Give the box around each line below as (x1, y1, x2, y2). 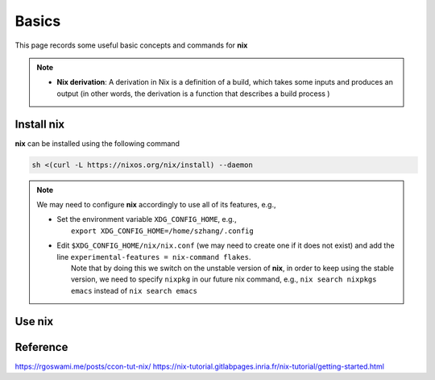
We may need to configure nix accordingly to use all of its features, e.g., (36, 199, 276, 209)
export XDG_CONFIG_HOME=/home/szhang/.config (71, 226, 254, 236)
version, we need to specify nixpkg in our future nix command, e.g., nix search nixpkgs (71, 274, 377, 284)
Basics (14, 12, 61, 30)
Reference (14, 340, 68, 354)
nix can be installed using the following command (14, 138, 180, 148)
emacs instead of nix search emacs (71, 286, 197, 295)
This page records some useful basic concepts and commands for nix (14, 40, 248, 50)
